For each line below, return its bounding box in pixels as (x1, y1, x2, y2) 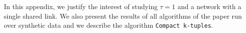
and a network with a (177, 1, 242, 11)
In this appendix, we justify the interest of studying (4, 1, 158, 11)
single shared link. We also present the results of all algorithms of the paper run (4, 11, 242, 21)
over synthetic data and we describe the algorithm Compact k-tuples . (4, 20, 213, 30)
